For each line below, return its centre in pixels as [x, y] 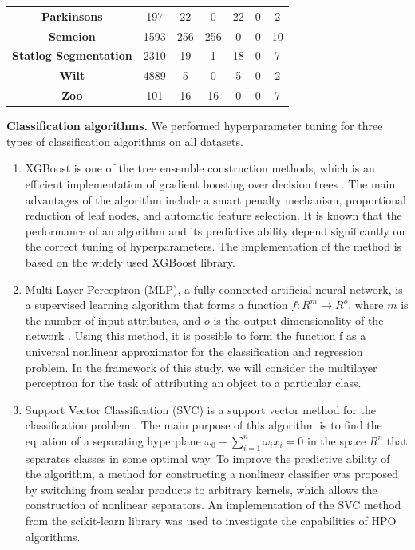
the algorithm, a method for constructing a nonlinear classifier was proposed [212, 474]
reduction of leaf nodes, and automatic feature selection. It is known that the [213, 215]
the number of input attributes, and [113, 320]
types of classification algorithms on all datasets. [125, 141]
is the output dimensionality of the [298, 320]
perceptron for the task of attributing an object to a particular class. [193, 383]
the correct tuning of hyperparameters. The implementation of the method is [213, 246]
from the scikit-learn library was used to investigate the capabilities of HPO [211, 521]
